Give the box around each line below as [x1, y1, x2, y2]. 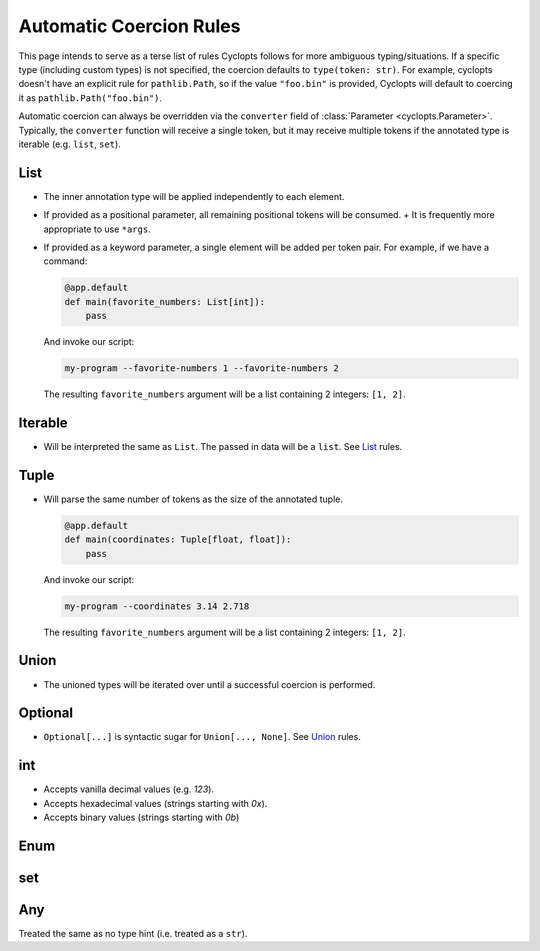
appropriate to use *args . [43, 223, 151, 235]
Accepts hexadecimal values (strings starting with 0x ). [43, 797, 268, 809]
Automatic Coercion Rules [18, 15, 241, 37]
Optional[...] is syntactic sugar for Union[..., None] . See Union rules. [43, 731, 362, 743]
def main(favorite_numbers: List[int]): [64, 296, 265, 307]
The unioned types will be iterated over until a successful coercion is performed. [43, 678, 376, 690]
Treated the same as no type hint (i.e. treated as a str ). [18, 928, 248, 940]
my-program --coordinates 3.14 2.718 [64, 600, 250, 612]
